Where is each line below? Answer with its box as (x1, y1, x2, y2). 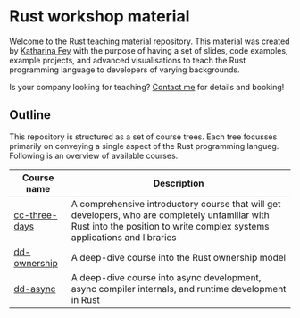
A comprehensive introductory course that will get (71, 197, 281, 210)
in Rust (71, 293, 100, 305)
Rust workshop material (9, 6, 190, 27)
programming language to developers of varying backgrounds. (9, 64, 240, 75)
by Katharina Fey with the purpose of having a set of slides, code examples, (9, 45, 288, 55)
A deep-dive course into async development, (71, 271, 262, 283)
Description (153, 177, 204, 189)
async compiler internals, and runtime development (71, 282, 287, 295)
